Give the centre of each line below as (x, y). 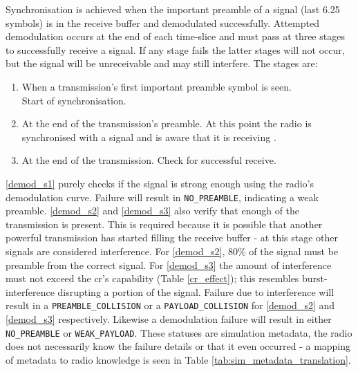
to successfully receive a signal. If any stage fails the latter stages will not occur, (175, 49)
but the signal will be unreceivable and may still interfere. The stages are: (162, 63)
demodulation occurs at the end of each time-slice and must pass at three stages (175, 36)
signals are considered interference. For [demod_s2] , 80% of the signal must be (172, 251)
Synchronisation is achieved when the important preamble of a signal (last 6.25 (173, 9)
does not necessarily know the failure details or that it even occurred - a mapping (178, 346)
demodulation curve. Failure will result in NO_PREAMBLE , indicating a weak (162, 197)
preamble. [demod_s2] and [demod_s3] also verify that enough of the (153, 211)
